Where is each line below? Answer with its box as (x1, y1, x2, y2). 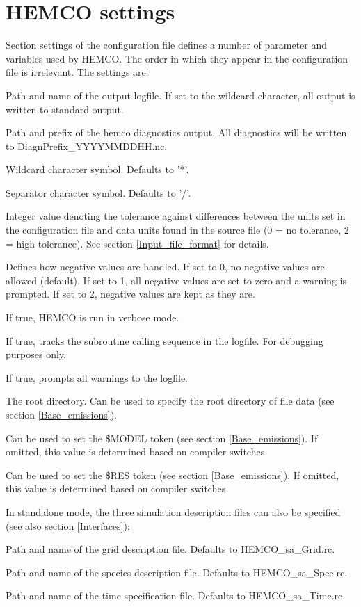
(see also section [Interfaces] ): (6, 518, 130, 533)
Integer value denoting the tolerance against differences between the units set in (6, 209, 346, 223)
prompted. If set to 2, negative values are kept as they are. (6, 286, 255, 301)
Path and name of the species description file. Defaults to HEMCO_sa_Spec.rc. (6, 565, 348, 579)
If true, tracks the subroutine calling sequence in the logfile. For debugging (6, 333, 323, 348)
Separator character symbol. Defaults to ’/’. (6, 185, 191, 200)
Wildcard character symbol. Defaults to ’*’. (6, 162, 189, 177)
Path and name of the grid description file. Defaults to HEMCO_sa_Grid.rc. (6, 542, 335, 556)
